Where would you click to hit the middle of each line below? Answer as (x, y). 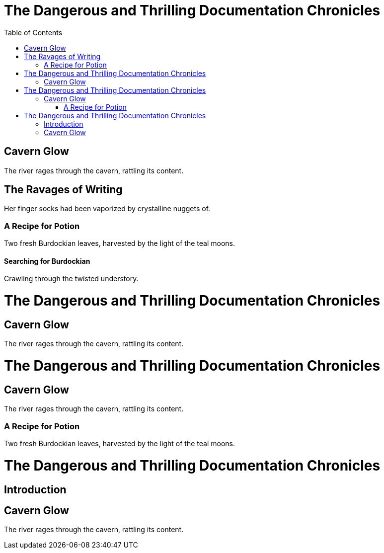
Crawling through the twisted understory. (71, 279)
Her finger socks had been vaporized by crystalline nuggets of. (107, 209)
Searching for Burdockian (47, 261)
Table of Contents (33, 32)
